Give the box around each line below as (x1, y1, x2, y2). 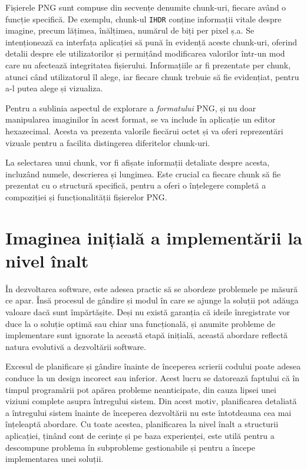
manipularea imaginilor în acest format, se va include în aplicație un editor (5, 113, 276, 125)
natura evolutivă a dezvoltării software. (5, 340, 146, 352)
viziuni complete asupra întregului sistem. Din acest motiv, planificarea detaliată (5, 395, 297, 407)
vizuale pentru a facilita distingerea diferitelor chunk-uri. (5, 136, 210, 148)
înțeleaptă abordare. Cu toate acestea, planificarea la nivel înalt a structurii (5, 418, 279, 430)
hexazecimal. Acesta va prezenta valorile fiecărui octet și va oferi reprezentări (5, 125, 283, 137)
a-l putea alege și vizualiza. (5, 82, 103, 94)
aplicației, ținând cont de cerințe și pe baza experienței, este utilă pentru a (5, 430, 275, 441)
